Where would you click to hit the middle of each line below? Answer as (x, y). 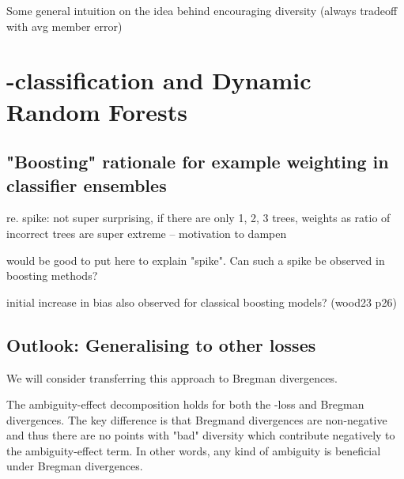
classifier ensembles (87, 185)
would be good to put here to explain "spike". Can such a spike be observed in (196, 260)
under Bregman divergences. (75, 466)
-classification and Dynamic (159, 80)
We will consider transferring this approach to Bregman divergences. (172, 377)
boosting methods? (52, 275)
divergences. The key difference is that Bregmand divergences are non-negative (197, 419)
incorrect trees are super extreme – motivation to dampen (147, 233)
